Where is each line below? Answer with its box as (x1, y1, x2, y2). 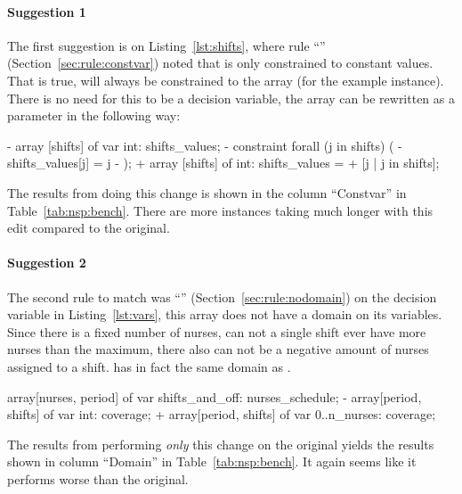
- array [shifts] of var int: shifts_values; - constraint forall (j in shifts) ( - (7, 136, 402, 154)
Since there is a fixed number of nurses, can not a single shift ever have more (7, 322, 426, 341)
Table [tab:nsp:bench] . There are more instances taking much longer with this (7, 201, 434, 219)
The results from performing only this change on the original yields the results (7, 434, 434, 453)
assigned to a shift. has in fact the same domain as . (7, 357, 291, 375)
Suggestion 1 (7, 2, 86, 21)
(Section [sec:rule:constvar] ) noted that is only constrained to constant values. (7, 54, 434, 72)
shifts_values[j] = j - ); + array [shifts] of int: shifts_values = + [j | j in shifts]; (7, 153, 440, 172)
